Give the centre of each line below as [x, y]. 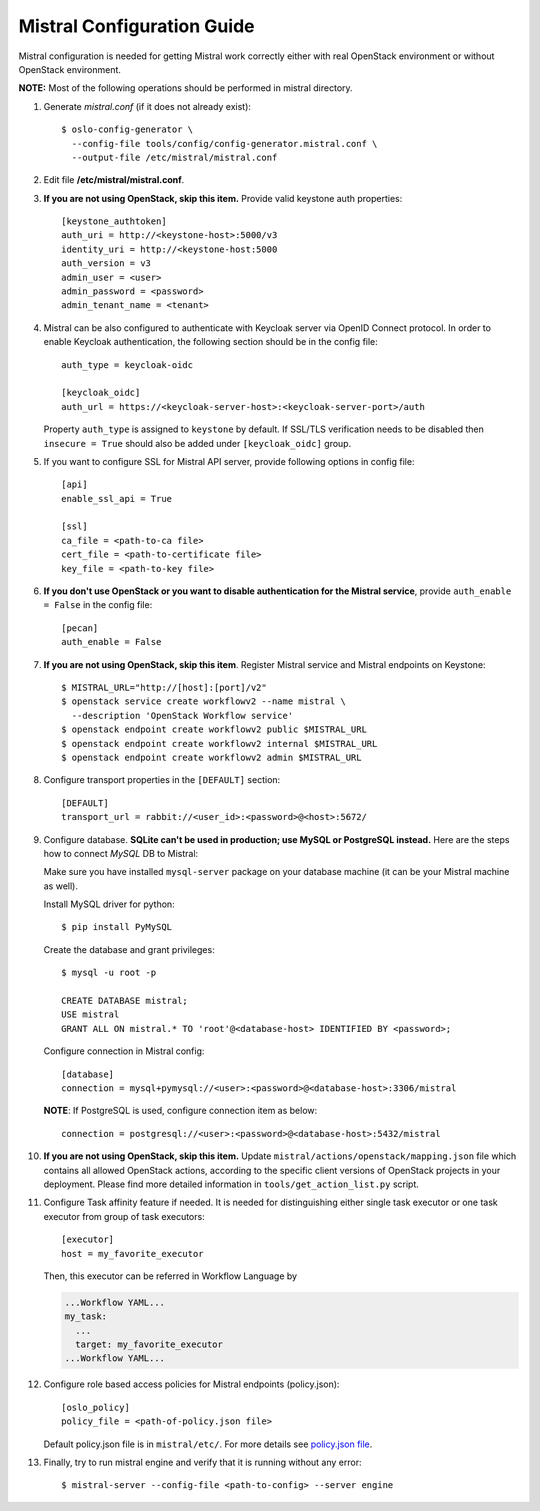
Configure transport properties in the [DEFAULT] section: [162, 780]
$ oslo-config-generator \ [127, 129]
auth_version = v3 [106, 263]
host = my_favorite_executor [132, 1253]
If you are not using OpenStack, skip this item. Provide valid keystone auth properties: [223, 198]
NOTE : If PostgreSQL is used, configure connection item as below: [180, 1111]
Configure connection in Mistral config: [124, 1051]
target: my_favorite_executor [149, 1344]
